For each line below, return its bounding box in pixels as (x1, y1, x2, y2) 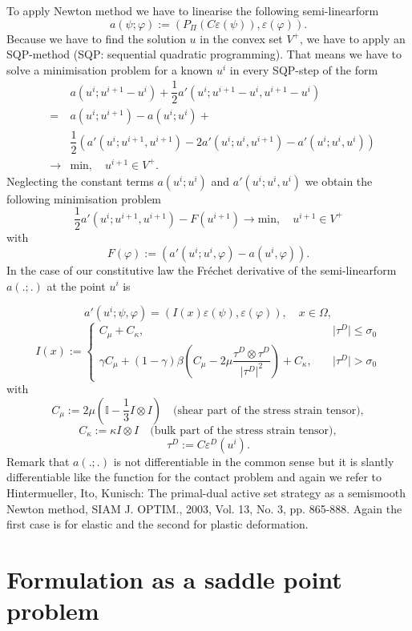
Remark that (6, 452, 70, 469)
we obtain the (305, 172, 373, 189)
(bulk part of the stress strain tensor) (150, 424, 333, 436)
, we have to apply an (300, 30, 406, 46)
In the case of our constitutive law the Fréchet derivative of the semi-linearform (6, 261, 397, 278)
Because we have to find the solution (6, 30, 186, 46)
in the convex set (200, 30, 283, 46)
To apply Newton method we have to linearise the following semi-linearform (6, 2, 379, 18)
